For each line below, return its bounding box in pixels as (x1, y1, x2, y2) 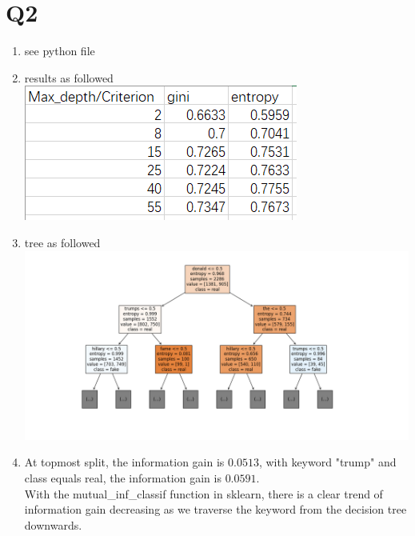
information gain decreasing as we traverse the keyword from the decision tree (24, 501, 407, 518)
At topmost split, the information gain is (24, 454, 225, 470)
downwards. (24, 516, 82, 533)
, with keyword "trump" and (258, 454, 397, 470)
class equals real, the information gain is (24, 470, 221, 486)
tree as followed (24, 234, 101, 250)
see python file (24, 42, 95, 59)
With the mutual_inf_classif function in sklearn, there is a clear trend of (24, 485, 383, 502)
